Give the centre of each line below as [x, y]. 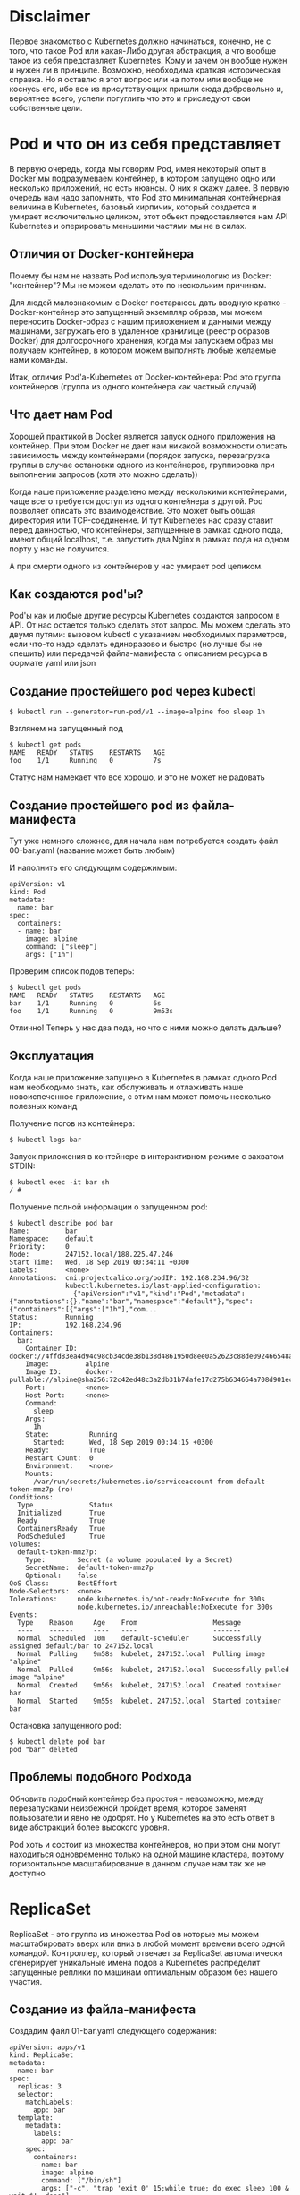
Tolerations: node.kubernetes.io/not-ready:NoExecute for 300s [137, 1599]
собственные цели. [46, 107]
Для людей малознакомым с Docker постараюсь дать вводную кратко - [148, 303]
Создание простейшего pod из [99, 805]
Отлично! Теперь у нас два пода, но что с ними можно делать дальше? [146, 1028]
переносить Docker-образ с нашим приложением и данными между [140, 321]
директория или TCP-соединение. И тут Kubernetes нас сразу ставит [142, 520]
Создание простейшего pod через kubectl [133, 691]
